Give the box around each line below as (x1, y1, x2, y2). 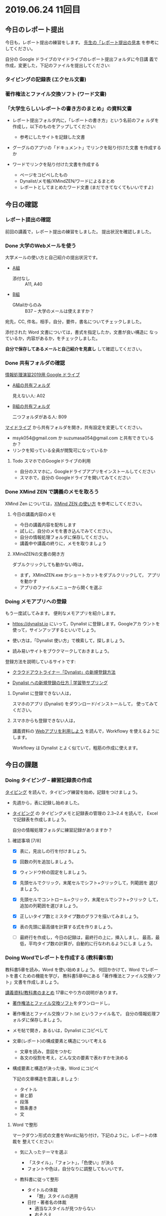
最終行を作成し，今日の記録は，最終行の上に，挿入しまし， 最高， (19, 935, 156, 941)
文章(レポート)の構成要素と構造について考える (12, 1038, 107, 1044)
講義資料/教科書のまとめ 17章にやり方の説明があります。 (5, 989, 120, 995)
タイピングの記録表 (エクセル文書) (5, 76, 87, 83)
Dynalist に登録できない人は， (12, 690, 74, 696)
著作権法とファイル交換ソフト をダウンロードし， (12, 1000, 112, 1006)
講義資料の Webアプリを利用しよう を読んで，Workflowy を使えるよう (12, 728, 156, 734)
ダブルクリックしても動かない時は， (12, 561, 86, 567)
